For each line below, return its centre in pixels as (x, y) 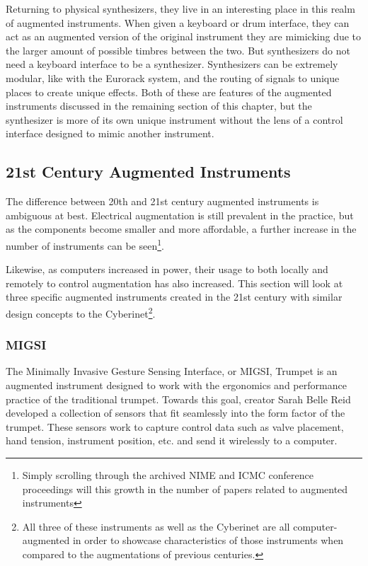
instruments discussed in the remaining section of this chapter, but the (159, 106)
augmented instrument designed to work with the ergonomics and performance (176, 385)
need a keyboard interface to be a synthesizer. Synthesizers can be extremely (172, 64)
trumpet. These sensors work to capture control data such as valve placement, (175, 426)
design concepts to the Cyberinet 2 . (81, 312)
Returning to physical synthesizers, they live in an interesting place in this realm (180, 8)
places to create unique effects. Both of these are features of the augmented (169, 92)
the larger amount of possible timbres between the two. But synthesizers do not (178, 50)
